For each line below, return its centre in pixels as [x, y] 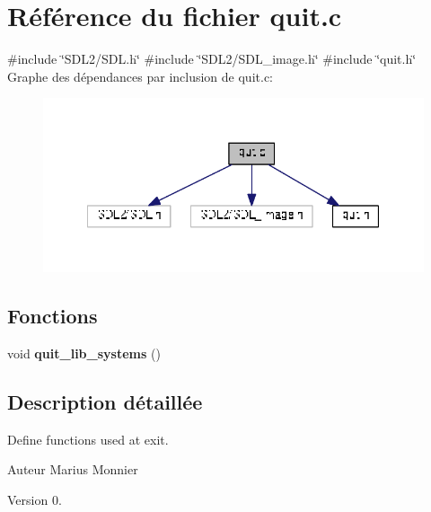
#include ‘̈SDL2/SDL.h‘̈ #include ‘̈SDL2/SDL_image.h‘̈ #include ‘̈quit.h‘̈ [212, 59]
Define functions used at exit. [88, 439]
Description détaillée [105, 401]
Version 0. [35, 499]
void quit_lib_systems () [84, 353]
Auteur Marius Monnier [73, 469]
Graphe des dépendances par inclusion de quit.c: [140, 76]
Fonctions [53, 316]
